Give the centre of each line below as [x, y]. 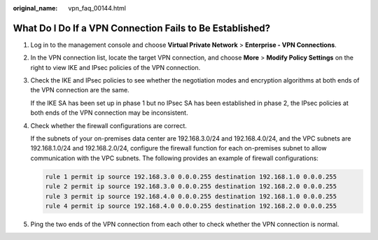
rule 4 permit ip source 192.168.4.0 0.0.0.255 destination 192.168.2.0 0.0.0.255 [191, 206]
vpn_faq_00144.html [97, 8]
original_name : [35, 8]
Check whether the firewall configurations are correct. [108, 125]
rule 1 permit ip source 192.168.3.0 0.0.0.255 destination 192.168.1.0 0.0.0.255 [191, 176]
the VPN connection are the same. [80, 90]
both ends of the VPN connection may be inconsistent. [109, 113]
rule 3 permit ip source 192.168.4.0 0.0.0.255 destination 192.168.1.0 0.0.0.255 [191, 196]
